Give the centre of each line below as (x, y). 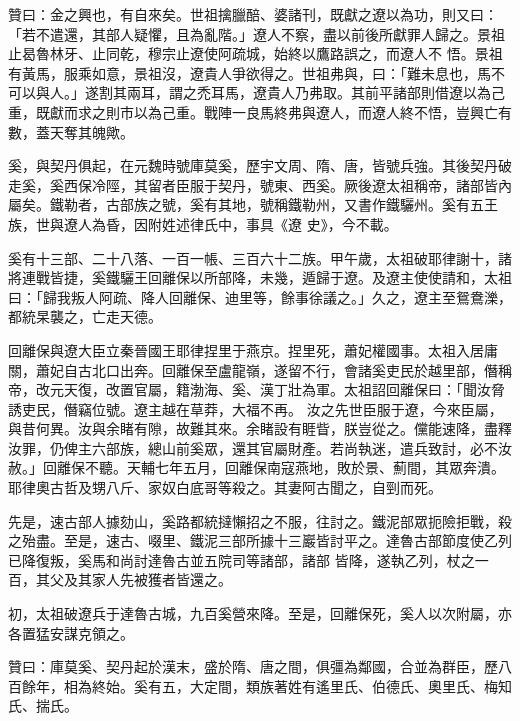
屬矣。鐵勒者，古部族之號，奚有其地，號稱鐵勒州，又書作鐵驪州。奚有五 (246, 204)
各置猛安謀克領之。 (71, 632)
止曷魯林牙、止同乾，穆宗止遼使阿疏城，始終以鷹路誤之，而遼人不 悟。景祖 (255, 53)
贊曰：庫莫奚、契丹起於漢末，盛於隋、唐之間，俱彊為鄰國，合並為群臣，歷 (253, 666)
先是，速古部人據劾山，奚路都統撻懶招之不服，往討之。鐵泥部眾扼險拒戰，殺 (260, 520)
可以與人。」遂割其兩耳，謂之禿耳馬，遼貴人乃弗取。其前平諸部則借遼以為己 (256, 92)
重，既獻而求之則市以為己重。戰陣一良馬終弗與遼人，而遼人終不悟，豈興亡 (253, 111)
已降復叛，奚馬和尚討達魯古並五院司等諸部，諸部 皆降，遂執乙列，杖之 (241, 559)
